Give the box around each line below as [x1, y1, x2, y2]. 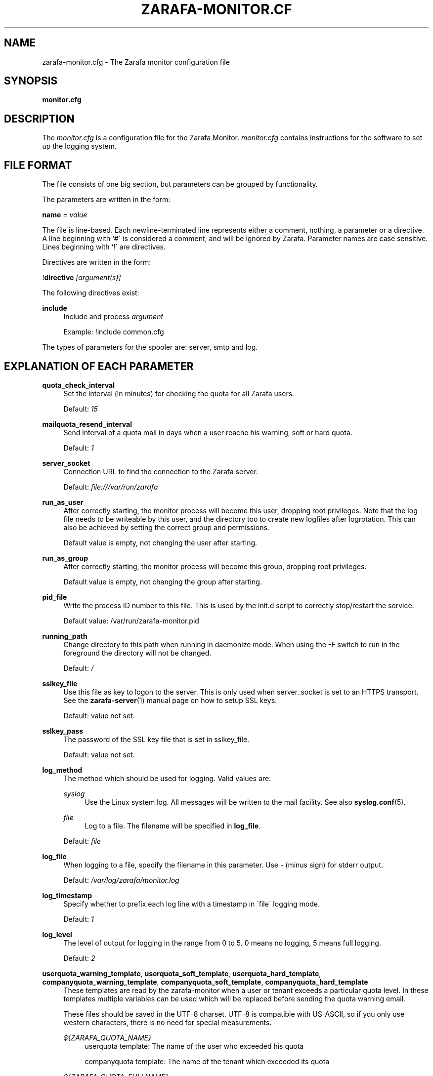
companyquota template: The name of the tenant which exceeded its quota [85, 1057, 330, 1066]
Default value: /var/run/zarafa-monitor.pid [63, 616, 199, 625]
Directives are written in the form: [42, 258, 151, 267]
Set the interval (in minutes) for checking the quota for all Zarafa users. [63, 389, 295, 398]
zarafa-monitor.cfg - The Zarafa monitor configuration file [42, 57, 230, 66]
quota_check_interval [42, 380, 115, 389]
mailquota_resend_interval [42, 419, 132, 428]
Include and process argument [63, 312, 164, 321]
